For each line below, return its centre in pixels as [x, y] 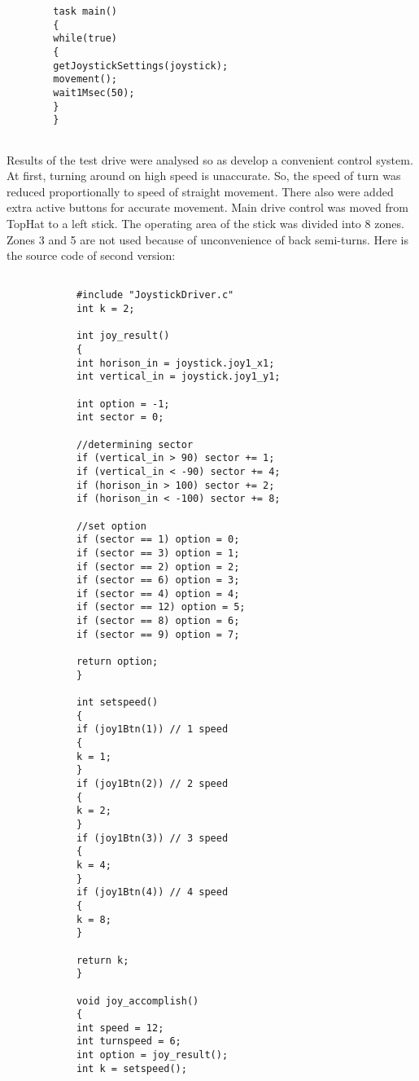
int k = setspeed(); [131, 1068]
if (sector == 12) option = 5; [161, 607]
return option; [117, 662]
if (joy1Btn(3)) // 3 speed [152, 838]
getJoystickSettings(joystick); [141, 66]
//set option [111, 526]
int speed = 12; [120, 1028]
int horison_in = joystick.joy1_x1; [175, 363]
